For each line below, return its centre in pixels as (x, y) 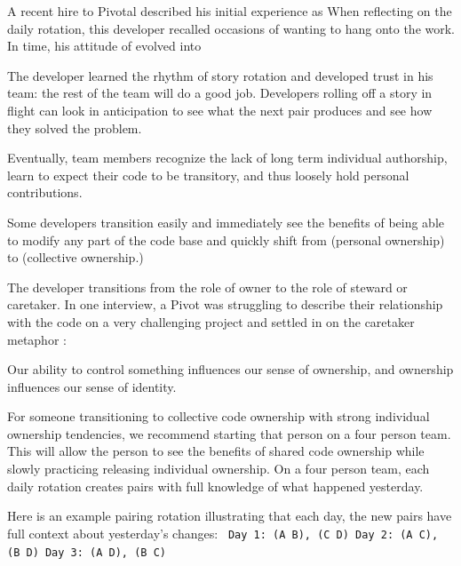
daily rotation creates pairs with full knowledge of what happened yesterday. (215, 486)
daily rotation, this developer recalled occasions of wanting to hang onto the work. (231, 28)
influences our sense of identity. (92, 386)
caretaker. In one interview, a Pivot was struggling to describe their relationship (225, 304)
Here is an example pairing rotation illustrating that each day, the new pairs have (230, 516)
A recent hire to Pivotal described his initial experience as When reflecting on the (230, 11)
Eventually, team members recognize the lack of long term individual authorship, (227, 158)
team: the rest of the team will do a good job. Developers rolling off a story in (220, 93)
